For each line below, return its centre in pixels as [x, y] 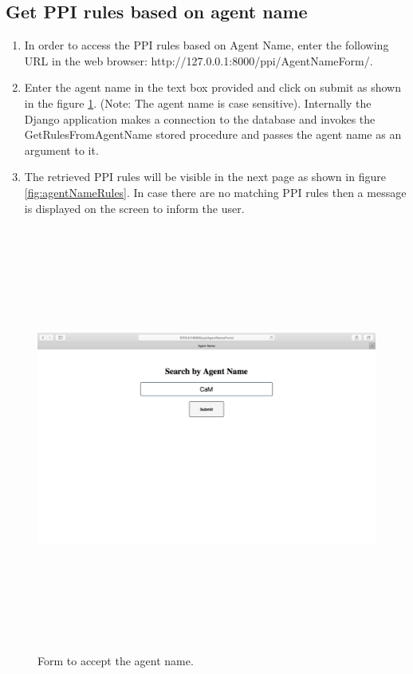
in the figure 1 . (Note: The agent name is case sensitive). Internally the [198, 102]
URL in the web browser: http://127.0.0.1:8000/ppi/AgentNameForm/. [199, 60]
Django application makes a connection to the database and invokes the [200, 118]
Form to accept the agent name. [116, 660]
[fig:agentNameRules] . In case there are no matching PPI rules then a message [215, 192]
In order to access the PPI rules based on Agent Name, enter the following [206, 45]
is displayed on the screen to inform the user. [134, 208]
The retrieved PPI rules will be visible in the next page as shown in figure [205, 177]
